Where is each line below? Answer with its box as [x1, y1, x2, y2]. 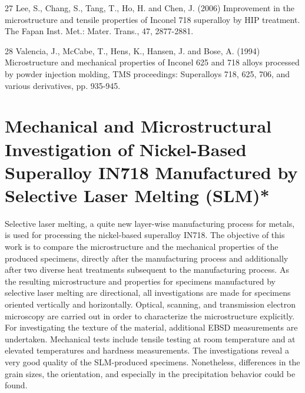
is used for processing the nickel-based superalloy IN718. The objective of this [5, 229, 285, 241]
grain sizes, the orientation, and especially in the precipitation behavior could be [5, 367, 296, 379]
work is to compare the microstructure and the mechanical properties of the [5, 240, 279, 253]
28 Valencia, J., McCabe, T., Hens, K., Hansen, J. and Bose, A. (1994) [5, 44, 260, 57]
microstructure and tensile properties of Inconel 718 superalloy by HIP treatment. [5, 13, 300, 25]
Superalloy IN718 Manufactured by [5, 160, 298, 184]
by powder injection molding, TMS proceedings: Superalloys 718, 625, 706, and [5, 67, 290, 80]
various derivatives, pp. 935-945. [5, 79, 121, 91]
